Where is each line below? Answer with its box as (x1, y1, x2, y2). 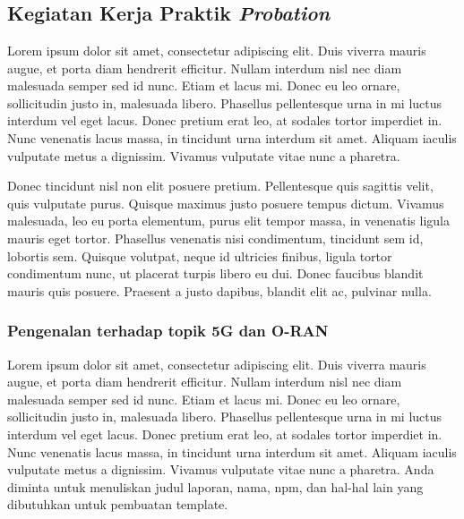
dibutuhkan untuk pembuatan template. (7, 495, 228, 514)
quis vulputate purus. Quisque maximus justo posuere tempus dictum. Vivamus (7, 193, 444, 212)
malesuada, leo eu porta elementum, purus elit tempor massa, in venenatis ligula (7, 211, 450, 230)
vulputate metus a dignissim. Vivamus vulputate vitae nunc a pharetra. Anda (7, 460, 434, 479)
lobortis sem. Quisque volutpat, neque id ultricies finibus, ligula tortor (7, 246, 392, 265)
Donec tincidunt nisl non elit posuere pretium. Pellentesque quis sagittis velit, (7, 176, 434, 195)
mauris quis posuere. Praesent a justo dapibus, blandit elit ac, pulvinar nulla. (7, 281, 432, 300)
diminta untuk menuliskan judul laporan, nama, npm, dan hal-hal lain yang (7, 477, 424, 496)
